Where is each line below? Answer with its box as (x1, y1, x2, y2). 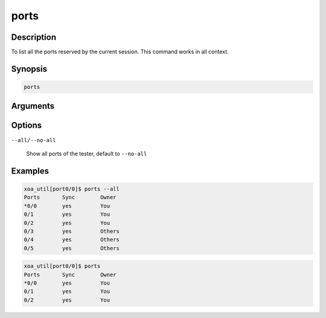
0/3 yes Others (24, 227, 120, 235)
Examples (11, 166, 50, 176)
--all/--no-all (11, 137, 57, 143)
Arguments (11, 101, 55, 111)
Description (11, 32, 57, 42)
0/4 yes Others (24, 236, 120, 243)
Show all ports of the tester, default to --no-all (26, 150, 147, 157)
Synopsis (11, 63, 48, 74)
